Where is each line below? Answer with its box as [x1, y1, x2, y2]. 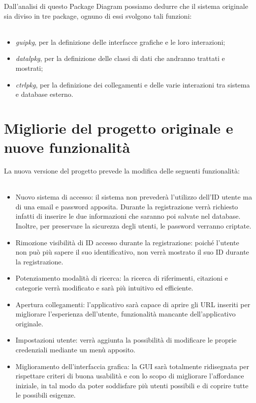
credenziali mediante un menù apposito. [15, 344, 135, 354]
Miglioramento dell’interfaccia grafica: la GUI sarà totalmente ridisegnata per [15, 361, 249, 371]
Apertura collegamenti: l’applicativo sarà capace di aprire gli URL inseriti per [15, 299, 251, 309]
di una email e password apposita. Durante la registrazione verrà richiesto [15, 201, 238, 211]
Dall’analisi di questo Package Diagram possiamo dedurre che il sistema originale [4, 1, 248, 11]
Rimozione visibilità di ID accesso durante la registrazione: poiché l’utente [15, 237, 239, 247]
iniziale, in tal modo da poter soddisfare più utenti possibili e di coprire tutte [15, 380, 249, 390]
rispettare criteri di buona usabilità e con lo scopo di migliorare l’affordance [15, 371, 244, 381]
